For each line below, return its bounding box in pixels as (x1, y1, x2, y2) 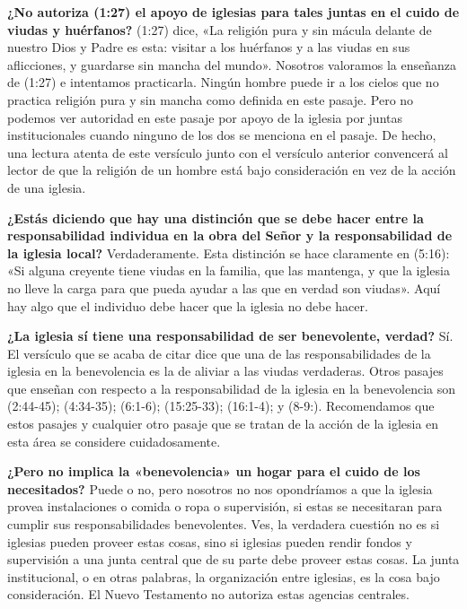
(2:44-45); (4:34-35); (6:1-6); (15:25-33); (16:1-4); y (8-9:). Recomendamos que (7, 396, 435, 415)
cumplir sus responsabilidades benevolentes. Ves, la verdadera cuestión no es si (7, 515, 440, 534)
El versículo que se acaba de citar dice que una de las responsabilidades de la (7, 344, 431, 362)
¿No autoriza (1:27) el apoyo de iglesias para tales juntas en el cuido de (7, 3, 460, 21)
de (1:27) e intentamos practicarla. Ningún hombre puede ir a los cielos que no (7, 73, 439, 91)
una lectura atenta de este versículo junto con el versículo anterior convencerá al (7, 143, 448, 161)
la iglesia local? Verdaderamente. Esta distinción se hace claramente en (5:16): (7, 243, 450, 262)
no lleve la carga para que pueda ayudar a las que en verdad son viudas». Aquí (7, 278, 441, 297)
